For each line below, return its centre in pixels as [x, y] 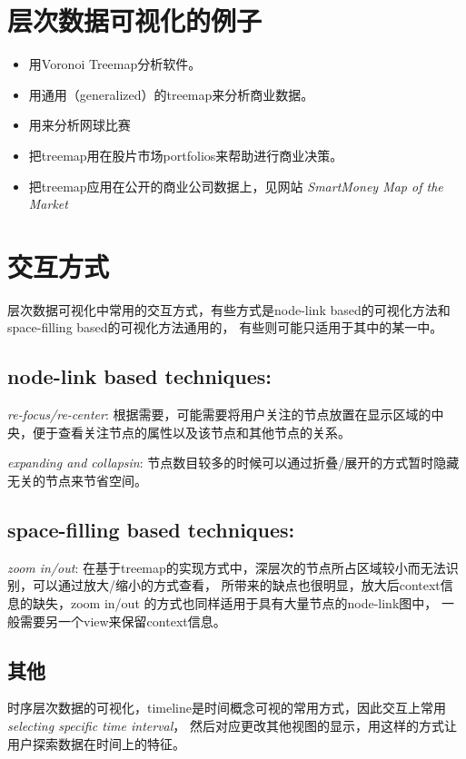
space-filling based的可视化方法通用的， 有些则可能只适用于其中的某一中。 [225, 327]
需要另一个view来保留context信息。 [123, 621]
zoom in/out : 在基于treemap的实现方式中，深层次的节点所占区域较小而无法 [227, 567]
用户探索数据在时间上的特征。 [96, 743]
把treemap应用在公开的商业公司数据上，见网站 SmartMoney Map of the [236, 186]
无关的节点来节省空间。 [77, 480]
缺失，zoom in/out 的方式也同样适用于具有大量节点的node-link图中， [235, 602]
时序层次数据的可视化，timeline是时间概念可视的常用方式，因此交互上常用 [227, 708]
